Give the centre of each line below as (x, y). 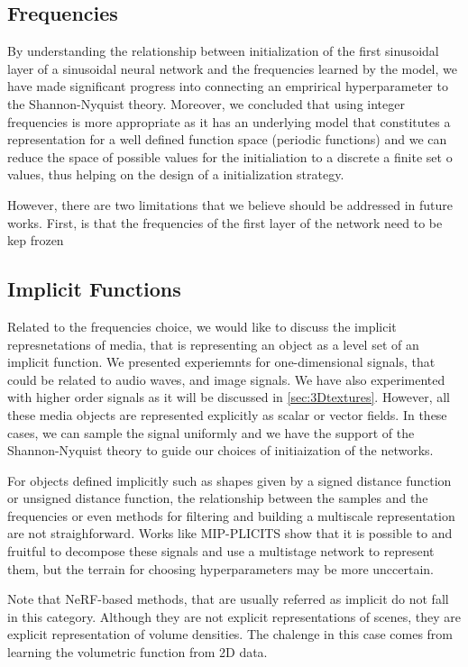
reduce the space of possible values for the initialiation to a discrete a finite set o (230, 156)
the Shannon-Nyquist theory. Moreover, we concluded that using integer (206, 103)
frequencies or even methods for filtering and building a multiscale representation (231, 515)
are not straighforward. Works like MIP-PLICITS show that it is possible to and (230, 533)
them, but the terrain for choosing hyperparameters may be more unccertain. (220, 568)
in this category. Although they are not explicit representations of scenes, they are (234, 616)
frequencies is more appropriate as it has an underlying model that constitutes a (229, 121)
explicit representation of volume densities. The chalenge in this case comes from (230, 634)
